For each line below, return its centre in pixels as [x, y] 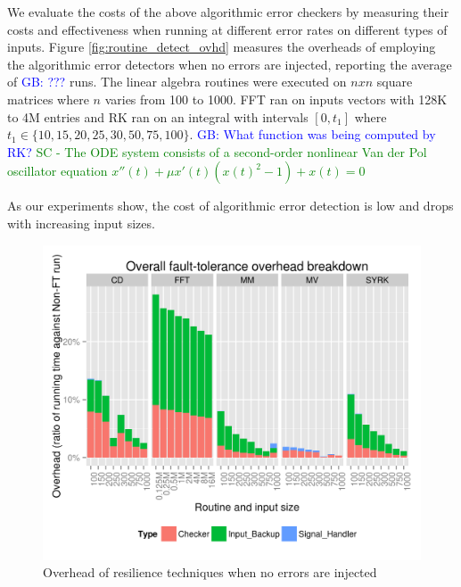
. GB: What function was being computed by [313, 134]
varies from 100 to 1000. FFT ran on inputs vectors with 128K [276, 99]
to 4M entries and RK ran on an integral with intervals [158, 116]
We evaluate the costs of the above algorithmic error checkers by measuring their [228, 12]
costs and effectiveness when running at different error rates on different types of [227, 29]
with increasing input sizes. [81, 223]
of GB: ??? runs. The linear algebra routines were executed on [177, 82]
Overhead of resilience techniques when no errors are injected [210, 572]
